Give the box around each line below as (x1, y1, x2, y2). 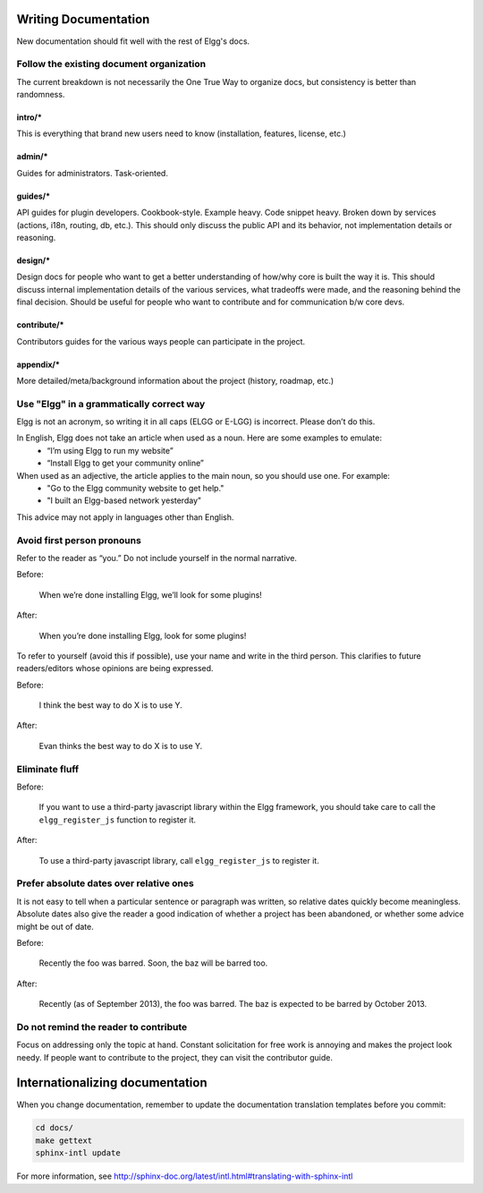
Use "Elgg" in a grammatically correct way (16, 397, 206, 410)
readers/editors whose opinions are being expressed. (16, 663, 214, 674)
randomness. (16, 89, 65, 100)
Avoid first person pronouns (16, 533, 142, 546)
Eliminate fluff (16, 763, 80, 775)
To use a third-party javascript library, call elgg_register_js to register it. (38, 855, 319, 865)
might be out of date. (16, 921, 94, 932)
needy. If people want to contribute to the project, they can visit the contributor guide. (16, 1052, 333, 1062)
